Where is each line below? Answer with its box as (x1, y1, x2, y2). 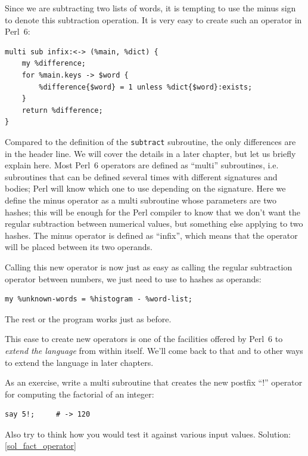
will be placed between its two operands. (5, 241, 153, 253)
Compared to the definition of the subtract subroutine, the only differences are (5, 135, 296, 147)
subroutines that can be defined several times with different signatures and (5, 170, 278, 183)
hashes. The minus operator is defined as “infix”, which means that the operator (5, 229, 298, 241)
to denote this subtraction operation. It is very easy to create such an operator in (5, 13, 302, 26)
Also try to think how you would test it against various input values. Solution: (5, 427, 291, 440)
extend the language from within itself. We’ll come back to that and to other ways (5, 344, 303, 356)
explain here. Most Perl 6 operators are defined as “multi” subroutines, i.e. (5, 159, 279, 171)
